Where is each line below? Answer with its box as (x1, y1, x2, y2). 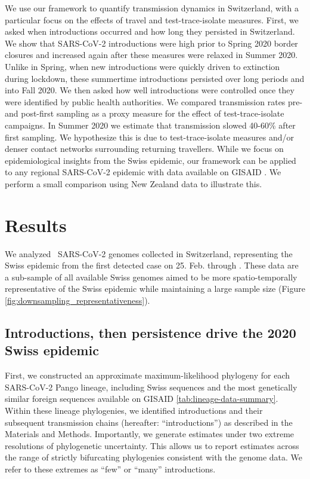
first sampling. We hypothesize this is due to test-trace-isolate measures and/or (5, 130, 294, 143)
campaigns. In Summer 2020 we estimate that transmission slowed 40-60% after (5, 118, 296, 131)
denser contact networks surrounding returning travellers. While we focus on (5, 142, 284, 155)
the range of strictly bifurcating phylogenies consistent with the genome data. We (5, 451, 302, 463)
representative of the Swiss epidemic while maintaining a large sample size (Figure (5, 282, 305, 295)
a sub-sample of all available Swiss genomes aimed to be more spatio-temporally (5, 270, 297, 283)
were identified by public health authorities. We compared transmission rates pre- (5, 95, 303, 108)
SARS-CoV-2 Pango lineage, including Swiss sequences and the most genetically (5, 380, 297, 393)
